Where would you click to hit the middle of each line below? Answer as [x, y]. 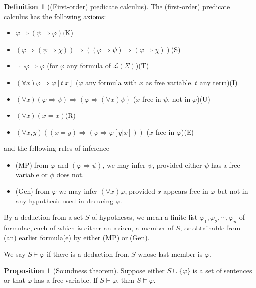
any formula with [111, 82]
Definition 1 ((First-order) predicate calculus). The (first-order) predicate [117, 6]
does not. [70, 174]
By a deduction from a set [44, 217]
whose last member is [170, 254]
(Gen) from [32, 191]
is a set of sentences [222, 270]
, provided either [177, 164]
